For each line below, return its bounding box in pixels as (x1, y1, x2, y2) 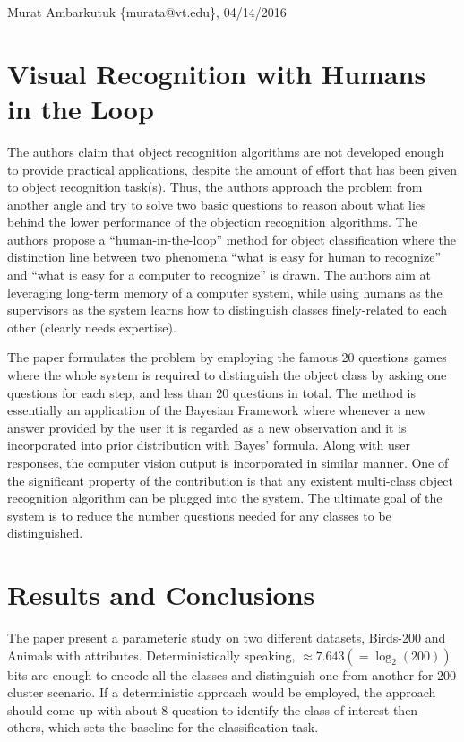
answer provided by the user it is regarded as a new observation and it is (7, 418, 407, 436)
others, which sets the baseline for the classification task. (7, 718, 319, 737)
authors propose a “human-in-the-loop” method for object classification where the (7, 229, 456, 248)
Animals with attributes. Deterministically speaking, (7, 645, 296, 664)
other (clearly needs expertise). (7, 317, 176, 336)
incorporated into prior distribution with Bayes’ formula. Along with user (7, 436, 410, 454)
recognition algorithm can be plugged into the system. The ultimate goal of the (7, 488, 443, 507)
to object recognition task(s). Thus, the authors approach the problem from (7, 177, 423, 196)
